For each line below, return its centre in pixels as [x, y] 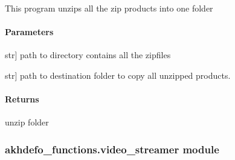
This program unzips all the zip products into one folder [109, 8]
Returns [22, 99]
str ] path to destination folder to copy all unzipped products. [118, 75]
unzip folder [27, 122]
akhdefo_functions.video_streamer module [112, 149]
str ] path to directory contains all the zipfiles [88, 55]
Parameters [29, 32]
